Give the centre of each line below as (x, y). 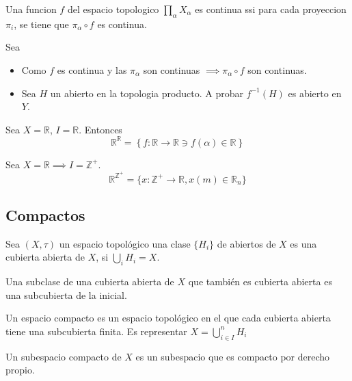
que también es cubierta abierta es (260, 281)
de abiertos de (246, 243)
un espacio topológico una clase (125, 243)
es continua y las (92, 69)
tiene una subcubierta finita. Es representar (96, 331)
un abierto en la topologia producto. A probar (147, 93)
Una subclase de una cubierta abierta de (90, 281)
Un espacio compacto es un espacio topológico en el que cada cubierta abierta (168, 318)
